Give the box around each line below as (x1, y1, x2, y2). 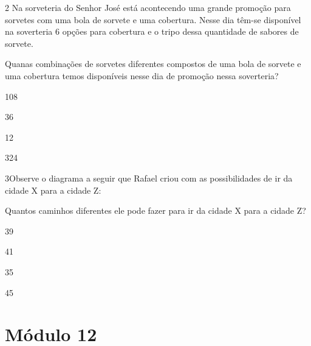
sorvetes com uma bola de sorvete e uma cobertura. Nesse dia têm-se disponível (5, 13, 301, 26)
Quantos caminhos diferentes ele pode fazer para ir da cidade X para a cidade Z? (5, 204, 306, 217)
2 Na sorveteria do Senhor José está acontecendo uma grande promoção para (5, 1, 291, 13)
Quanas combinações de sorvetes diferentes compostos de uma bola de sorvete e (5, 57, 301, 70)
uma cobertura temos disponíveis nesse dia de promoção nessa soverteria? (5, 69, 279, 82)
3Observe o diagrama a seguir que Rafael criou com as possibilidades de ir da (5, 171, 293, 184)
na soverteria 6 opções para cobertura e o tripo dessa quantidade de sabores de (5, 25, 299, 38)
